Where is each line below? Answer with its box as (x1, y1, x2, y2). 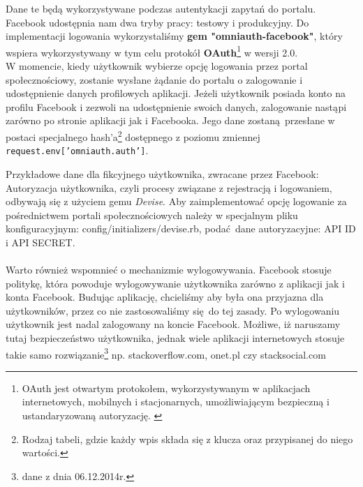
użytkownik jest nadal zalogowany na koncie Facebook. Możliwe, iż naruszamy (6, 317, 341, 331)
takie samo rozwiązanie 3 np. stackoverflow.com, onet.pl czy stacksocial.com (6, 345, 326, 361)
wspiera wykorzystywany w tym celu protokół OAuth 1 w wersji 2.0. (6, 43, 298, 59)
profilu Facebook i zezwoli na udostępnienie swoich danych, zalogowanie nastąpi (6, 99, 347, 114)
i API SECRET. (6, 234, 75, 249)
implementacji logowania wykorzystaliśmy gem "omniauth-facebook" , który (6, 29, 343, 43)
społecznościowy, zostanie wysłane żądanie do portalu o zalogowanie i (6, 72, 303, 87)
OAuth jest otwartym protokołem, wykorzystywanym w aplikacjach (22, 380, 311, 395)
